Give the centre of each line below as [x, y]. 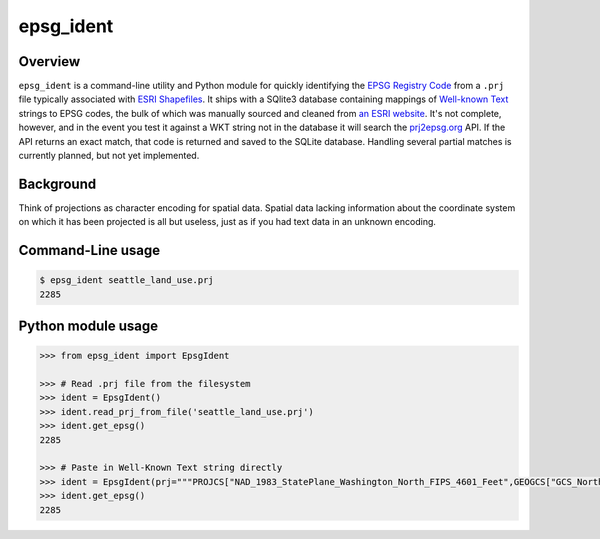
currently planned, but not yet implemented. [109, 156]
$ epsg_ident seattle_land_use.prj [126, 280]
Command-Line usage [89, 250]
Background [57, 183]
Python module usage [88, 326]
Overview [49, 61]
